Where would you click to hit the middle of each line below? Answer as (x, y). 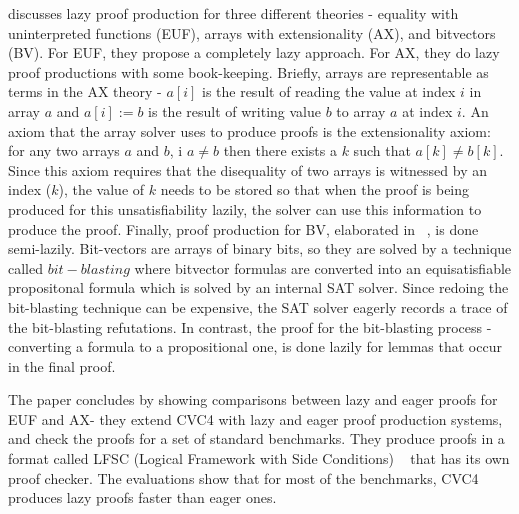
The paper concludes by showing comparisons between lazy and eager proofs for (253, 399)
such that (382, 150)
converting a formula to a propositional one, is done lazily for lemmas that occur (255, 346)
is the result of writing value (234, 110)
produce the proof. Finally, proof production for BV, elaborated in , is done (243, 228)
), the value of (101, 189)
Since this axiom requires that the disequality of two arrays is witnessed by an (248, 169)
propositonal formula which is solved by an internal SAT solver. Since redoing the (258, 287)
